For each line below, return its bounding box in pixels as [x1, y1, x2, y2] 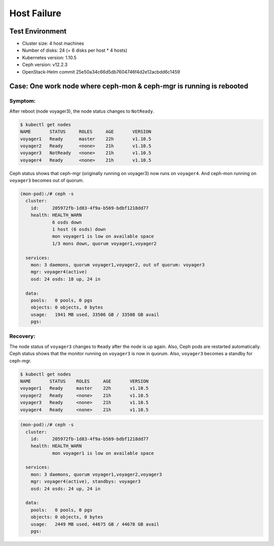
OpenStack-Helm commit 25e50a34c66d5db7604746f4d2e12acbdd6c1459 [22, 69, 180, 75]
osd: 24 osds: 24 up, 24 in [30, 486, 101, 492]
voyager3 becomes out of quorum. [9, 178, 84, 184]
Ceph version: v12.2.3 [22, 61, 68, 68]
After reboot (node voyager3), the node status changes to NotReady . [9, 108, 154, 114]
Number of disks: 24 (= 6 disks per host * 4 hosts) [22, 47, 127, 53]
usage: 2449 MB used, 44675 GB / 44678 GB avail [30, 521, 159, 527]
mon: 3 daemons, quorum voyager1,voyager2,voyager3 [30, 471, 162, 477]
